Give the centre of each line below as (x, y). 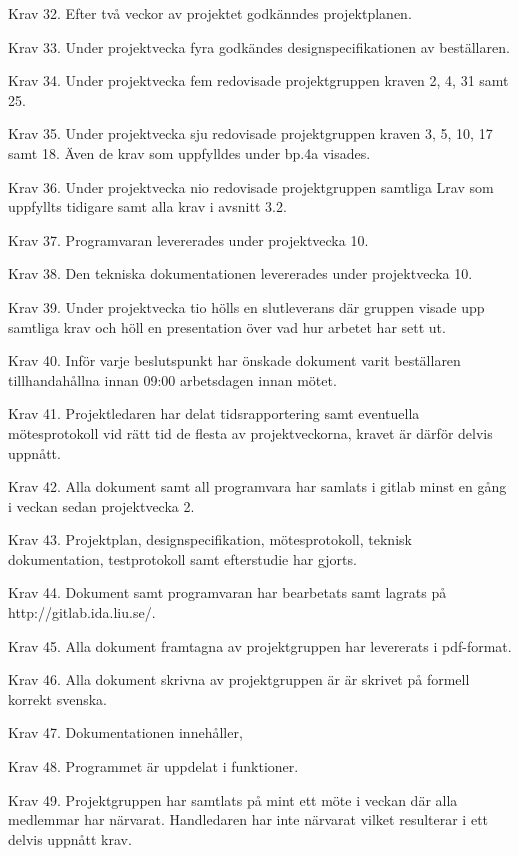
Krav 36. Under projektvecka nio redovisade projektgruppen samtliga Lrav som (251, 186)
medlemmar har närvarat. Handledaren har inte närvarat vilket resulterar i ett (248, 819)
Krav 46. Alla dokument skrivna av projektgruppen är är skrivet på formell (239, 679)
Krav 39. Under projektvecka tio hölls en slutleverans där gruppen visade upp (246, 306)
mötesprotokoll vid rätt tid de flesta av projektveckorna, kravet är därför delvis (250, 432)
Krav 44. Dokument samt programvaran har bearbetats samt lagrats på (227, 592)
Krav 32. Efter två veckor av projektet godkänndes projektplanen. (210, 13)
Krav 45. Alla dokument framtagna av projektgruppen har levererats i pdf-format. (260, 645)
